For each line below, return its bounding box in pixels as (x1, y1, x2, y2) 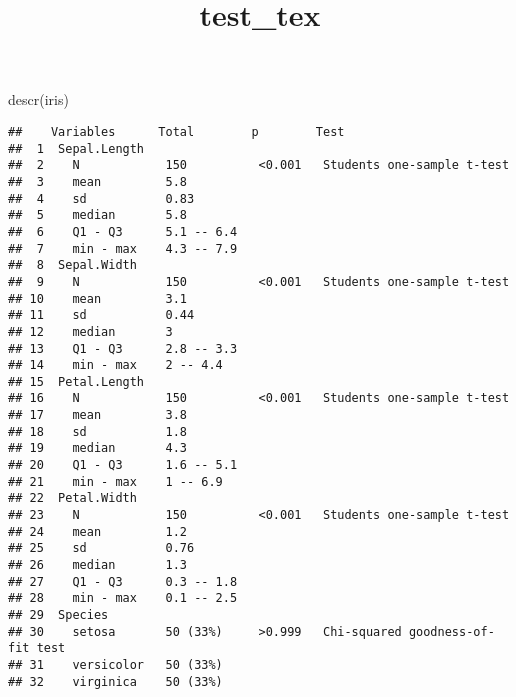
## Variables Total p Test (8, 124, 345, 139)
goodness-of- (408, 624, 495, 639)
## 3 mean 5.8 (8, 174, 187, 189)
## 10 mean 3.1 (8, 291, 187, 306)
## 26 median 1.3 (8, 558, 187, 573)
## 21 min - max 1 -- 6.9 (8, 474, 223, 489)
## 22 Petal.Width (8, 491, 137, 506)
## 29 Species (8, 608, 109, 622)
